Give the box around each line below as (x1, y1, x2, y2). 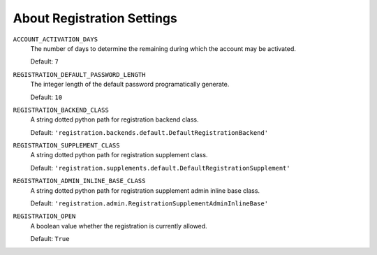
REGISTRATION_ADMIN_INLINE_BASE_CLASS (13, 177, 146, 185)
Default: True (30, 235, 70, 243)
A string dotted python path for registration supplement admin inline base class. (30, 186, 260, 195)
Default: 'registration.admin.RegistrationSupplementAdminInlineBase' (30, 199, 269, 207)
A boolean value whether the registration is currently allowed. (30, 221, 207, 230)
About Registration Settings (13, 10, 177, 26)
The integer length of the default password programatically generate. (30, 80, 230, 89)
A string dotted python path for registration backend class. (30, 115, 199, 124)
